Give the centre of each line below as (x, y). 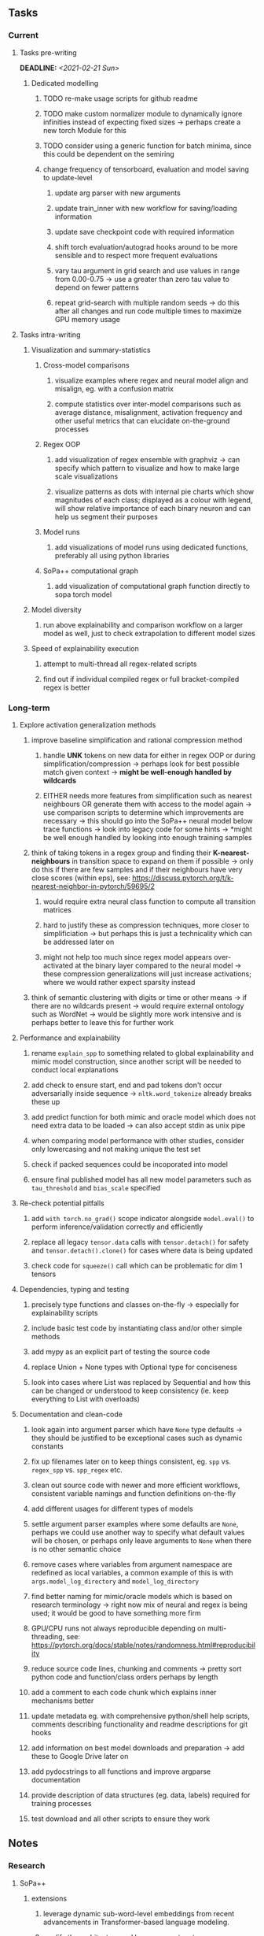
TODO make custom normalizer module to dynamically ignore (143, 113)
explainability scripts (64, 1312)
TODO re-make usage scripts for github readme (120, 98)
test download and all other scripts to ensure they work (121, 1819)
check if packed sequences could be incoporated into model (129, 1164)
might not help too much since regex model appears (127, 957)
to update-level (68, 177)
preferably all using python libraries (112, 555)
